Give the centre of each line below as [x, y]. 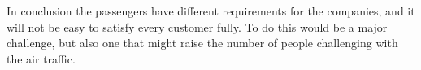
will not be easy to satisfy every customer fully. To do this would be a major [197, 26]
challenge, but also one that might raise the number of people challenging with [202, 43]
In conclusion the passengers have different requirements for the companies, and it [211, 11]
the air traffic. [41, 58]
